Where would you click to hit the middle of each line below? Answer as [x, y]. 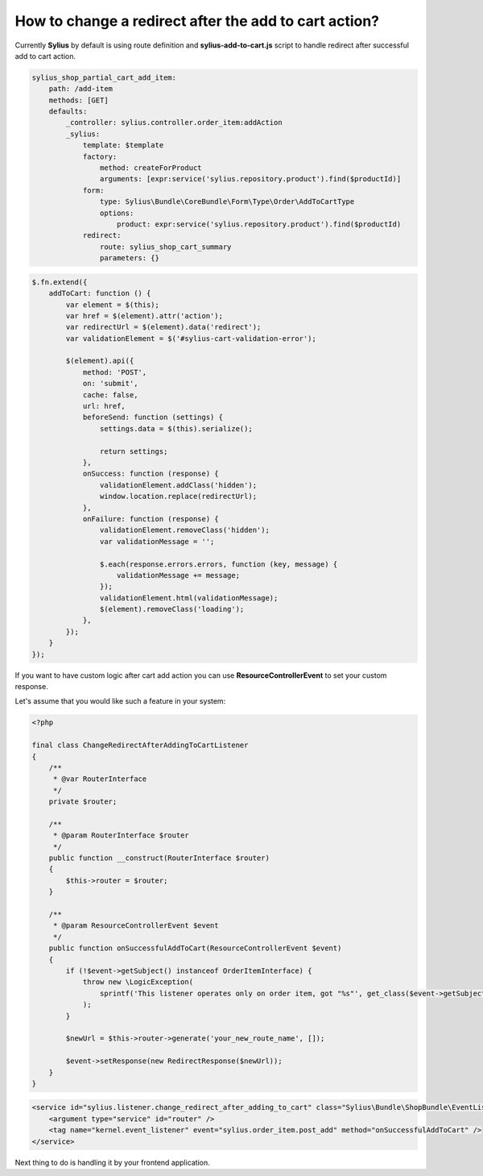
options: [117, 213]
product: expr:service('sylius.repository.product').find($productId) [259, 224]
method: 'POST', [115, 372]
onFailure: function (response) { [151, 519]
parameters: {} [130, 258]
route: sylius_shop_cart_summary [165, 247]
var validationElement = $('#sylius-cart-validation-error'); [191, 338]
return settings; [134, 451]
